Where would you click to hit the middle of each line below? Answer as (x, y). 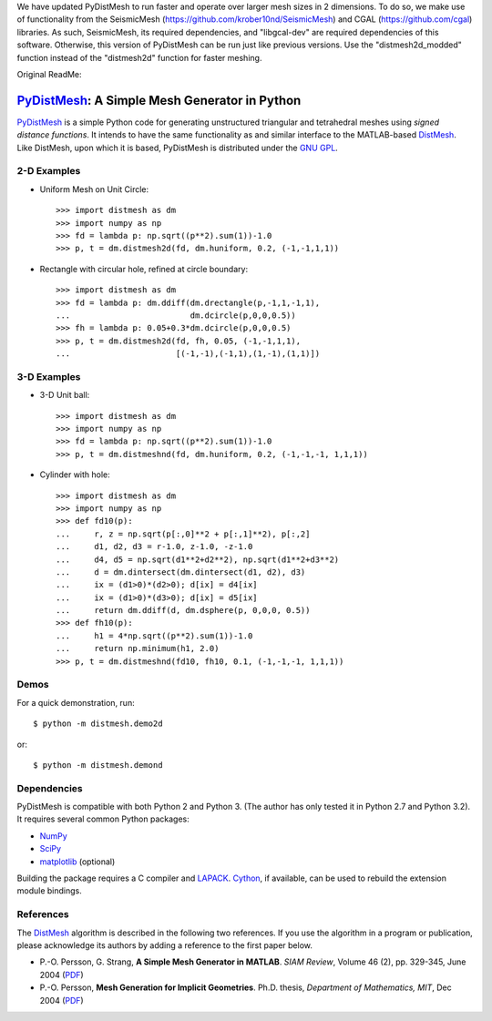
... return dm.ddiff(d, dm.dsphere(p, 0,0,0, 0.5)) (183, 611)
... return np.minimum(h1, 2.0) (138, 648)
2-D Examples (49, 171)
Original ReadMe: (49, 74)
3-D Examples (49, 376)
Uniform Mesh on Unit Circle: (94, 189)
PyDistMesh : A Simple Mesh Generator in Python (159, 100)
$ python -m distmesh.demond (98, 765)
